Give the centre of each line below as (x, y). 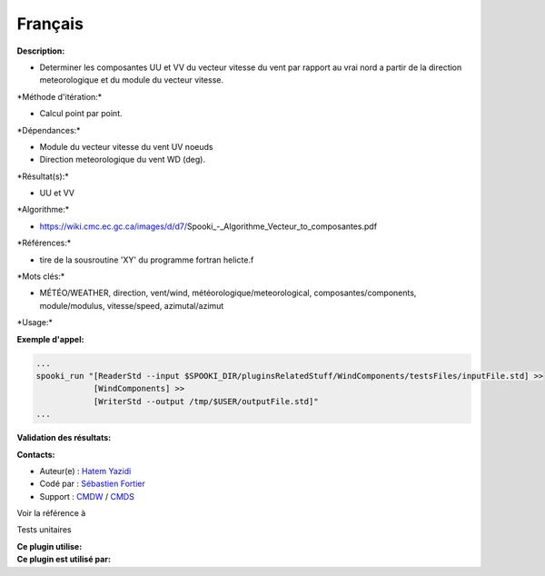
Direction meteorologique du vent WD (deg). (123, 160)
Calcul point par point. (81, 114)
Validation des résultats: (64, 438)
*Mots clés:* (41, 276)
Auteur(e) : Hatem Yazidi (85, 471)
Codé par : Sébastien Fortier (92, 484)
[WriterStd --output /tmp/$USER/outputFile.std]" (206, 401)
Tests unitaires (44, 530)
